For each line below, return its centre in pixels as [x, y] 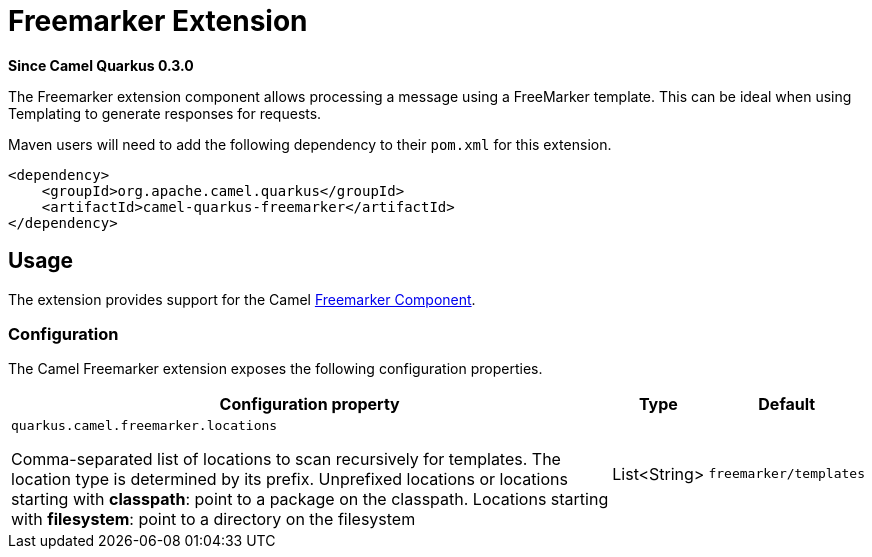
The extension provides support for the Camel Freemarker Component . [242, 299]
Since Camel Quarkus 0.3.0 [101, 65]
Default [787, 404]
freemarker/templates [786, 474]
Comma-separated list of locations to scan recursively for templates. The [286, 459]
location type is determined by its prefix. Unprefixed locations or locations [289, 479]
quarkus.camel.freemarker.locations [144, 426]
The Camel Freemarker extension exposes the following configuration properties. [275, 369]
